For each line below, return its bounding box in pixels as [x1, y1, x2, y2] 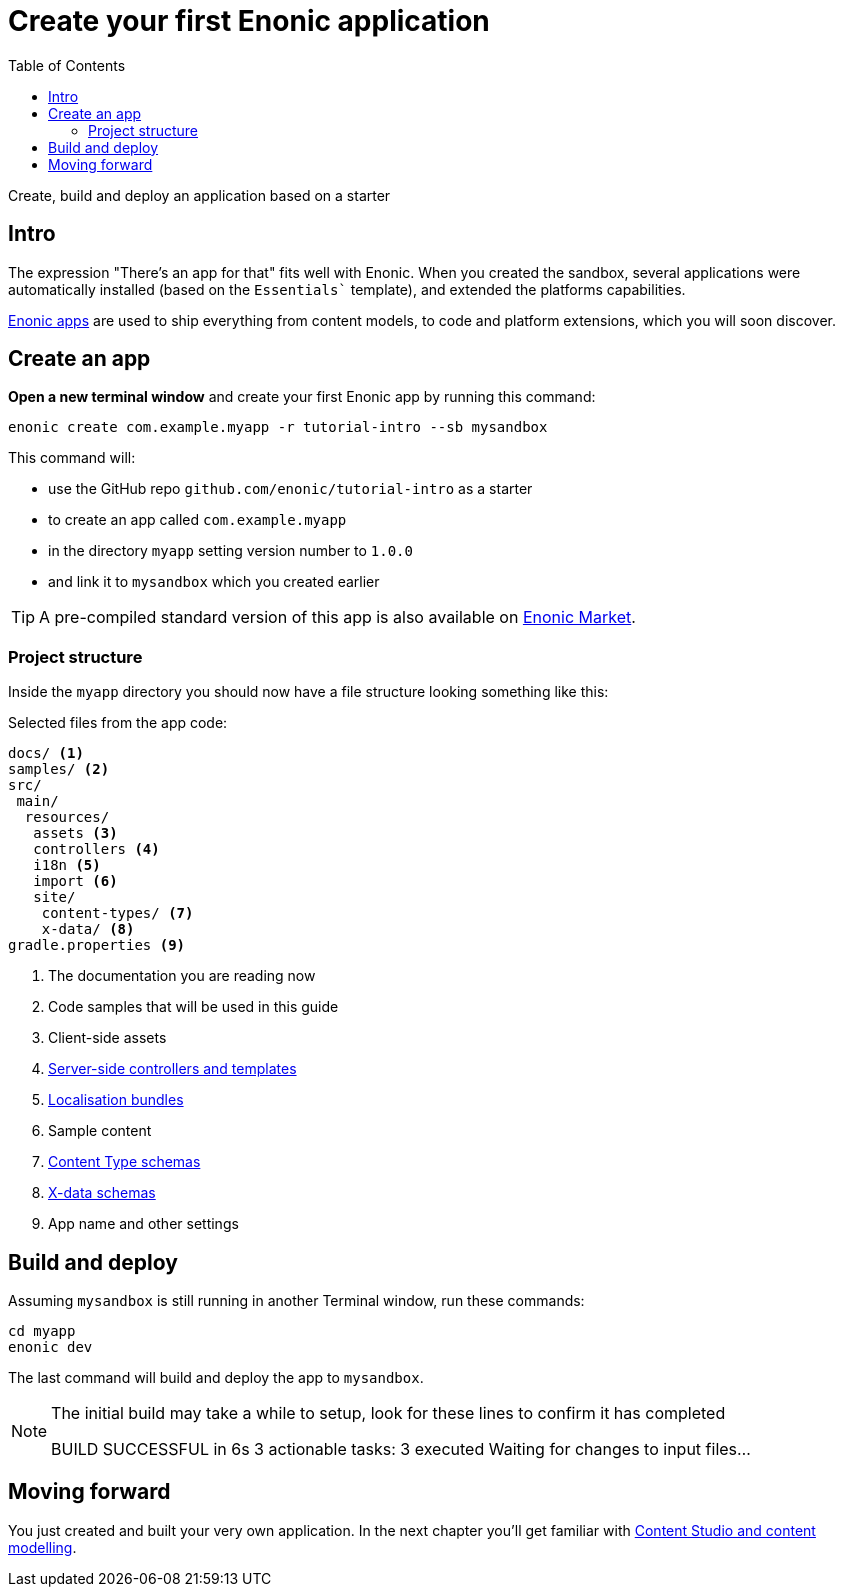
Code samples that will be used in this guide [48, 998, 339, 1016]
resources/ [24, 809, 110, 826]
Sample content [48, 1122, 152, 1140]
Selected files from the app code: [8, 714, 228, 732]
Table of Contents [8, 56, 126, 74]
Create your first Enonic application [8, 4, 490, 38]
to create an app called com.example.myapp [48, 511, 347, 529]
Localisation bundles [48, 1091, 184, 1109]
